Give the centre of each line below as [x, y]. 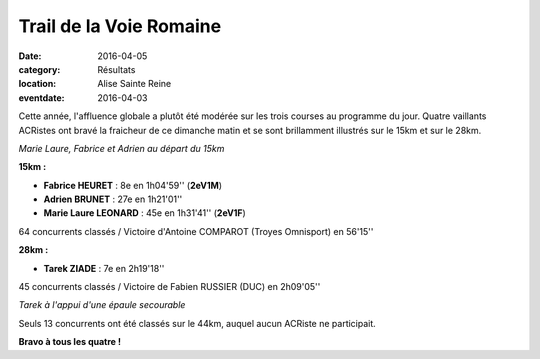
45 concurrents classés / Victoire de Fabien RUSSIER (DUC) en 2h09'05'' [169, 287]
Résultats [116, 69]
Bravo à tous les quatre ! [70, 342]
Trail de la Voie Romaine [120, 26]
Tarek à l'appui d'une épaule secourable [102, 305]
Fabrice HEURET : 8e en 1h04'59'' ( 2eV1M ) [133, 185]
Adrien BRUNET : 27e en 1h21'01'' [113, 199]
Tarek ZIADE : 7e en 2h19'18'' [104, 268]
